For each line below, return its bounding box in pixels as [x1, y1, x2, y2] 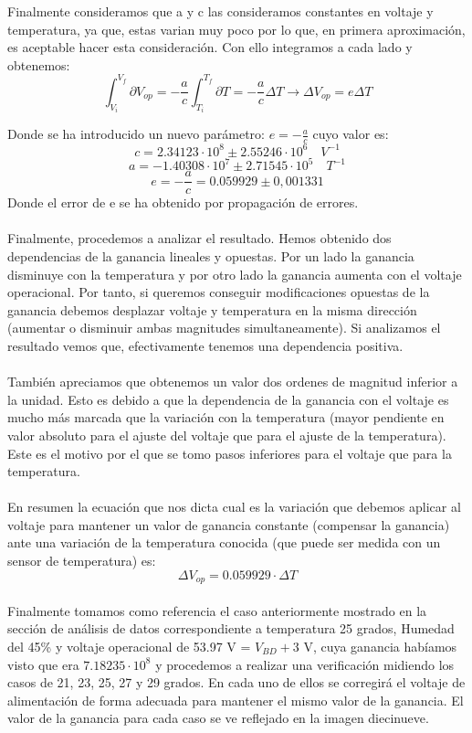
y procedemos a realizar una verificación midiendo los [155, 654, 455, 674]
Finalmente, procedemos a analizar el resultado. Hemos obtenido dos [7, 228, 392, 248]
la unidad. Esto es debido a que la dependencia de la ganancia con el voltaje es [7, 389, 449, 409]
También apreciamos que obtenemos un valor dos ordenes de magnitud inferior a [7, 372, 458, 391]
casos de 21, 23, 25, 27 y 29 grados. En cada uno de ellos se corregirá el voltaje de [7, 673, 466, 692]
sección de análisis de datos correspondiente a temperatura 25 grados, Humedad [7, 619, 455, 638]
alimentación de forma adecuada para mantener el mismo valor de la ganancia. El [7, 690, 464, 709]
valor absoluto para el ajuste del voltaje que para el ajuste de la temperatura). [7, 425, 446, 444]
